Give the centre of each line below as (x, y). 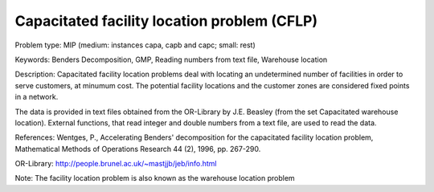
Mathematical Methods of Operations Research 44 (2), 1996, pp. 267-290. (138, 149)
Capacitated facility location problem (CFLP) (166, 21)
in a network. (37, 97)
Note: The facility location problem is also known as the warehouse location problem (155, 178)
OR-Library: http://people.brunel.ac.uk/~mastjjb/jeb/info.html (116, 164)
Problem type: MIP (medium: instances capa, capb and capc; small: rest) (135, 45)
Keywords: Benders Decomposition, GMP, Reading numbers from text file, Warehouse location (171, 59)
